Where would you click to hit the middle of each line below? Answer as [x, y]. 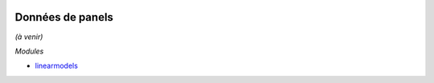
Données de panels [64, 17]
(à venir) [29, 37]
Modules [29, 51]
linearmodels [56, 66]
